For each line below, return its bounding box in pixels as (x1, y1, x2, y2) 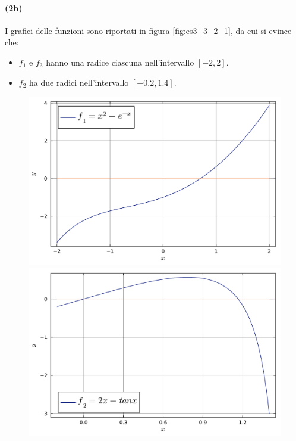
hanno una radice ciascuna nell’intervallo (46, 55, 194, 68)
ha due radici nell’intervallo (29, 76, 129, 88)
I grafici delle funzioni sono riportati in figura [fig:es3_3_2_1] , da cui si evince (5, 24, 292, 36)
